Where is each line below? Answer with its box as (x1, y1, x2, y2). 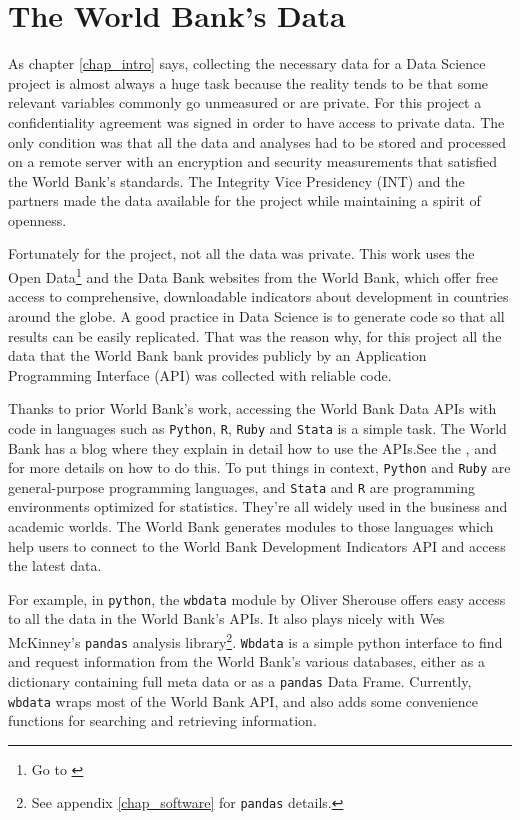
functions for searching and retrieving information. (8, 710, 317, 731)
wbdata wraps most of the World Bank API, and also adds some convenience (8, 690, 478, 711)
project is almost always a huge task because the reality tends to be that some (8, 72, 489, 93)
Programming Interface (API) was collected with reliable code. (8, 364, 392, 385)
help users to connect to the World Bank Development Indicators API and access (8, 535, 506, 556)
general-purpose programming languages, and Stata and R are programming (8, 476, 475, 497)
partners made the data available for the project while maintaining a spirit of (8, 190, 481, 211)
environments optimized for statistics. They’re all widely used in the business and (8, 496, 508, 517)
